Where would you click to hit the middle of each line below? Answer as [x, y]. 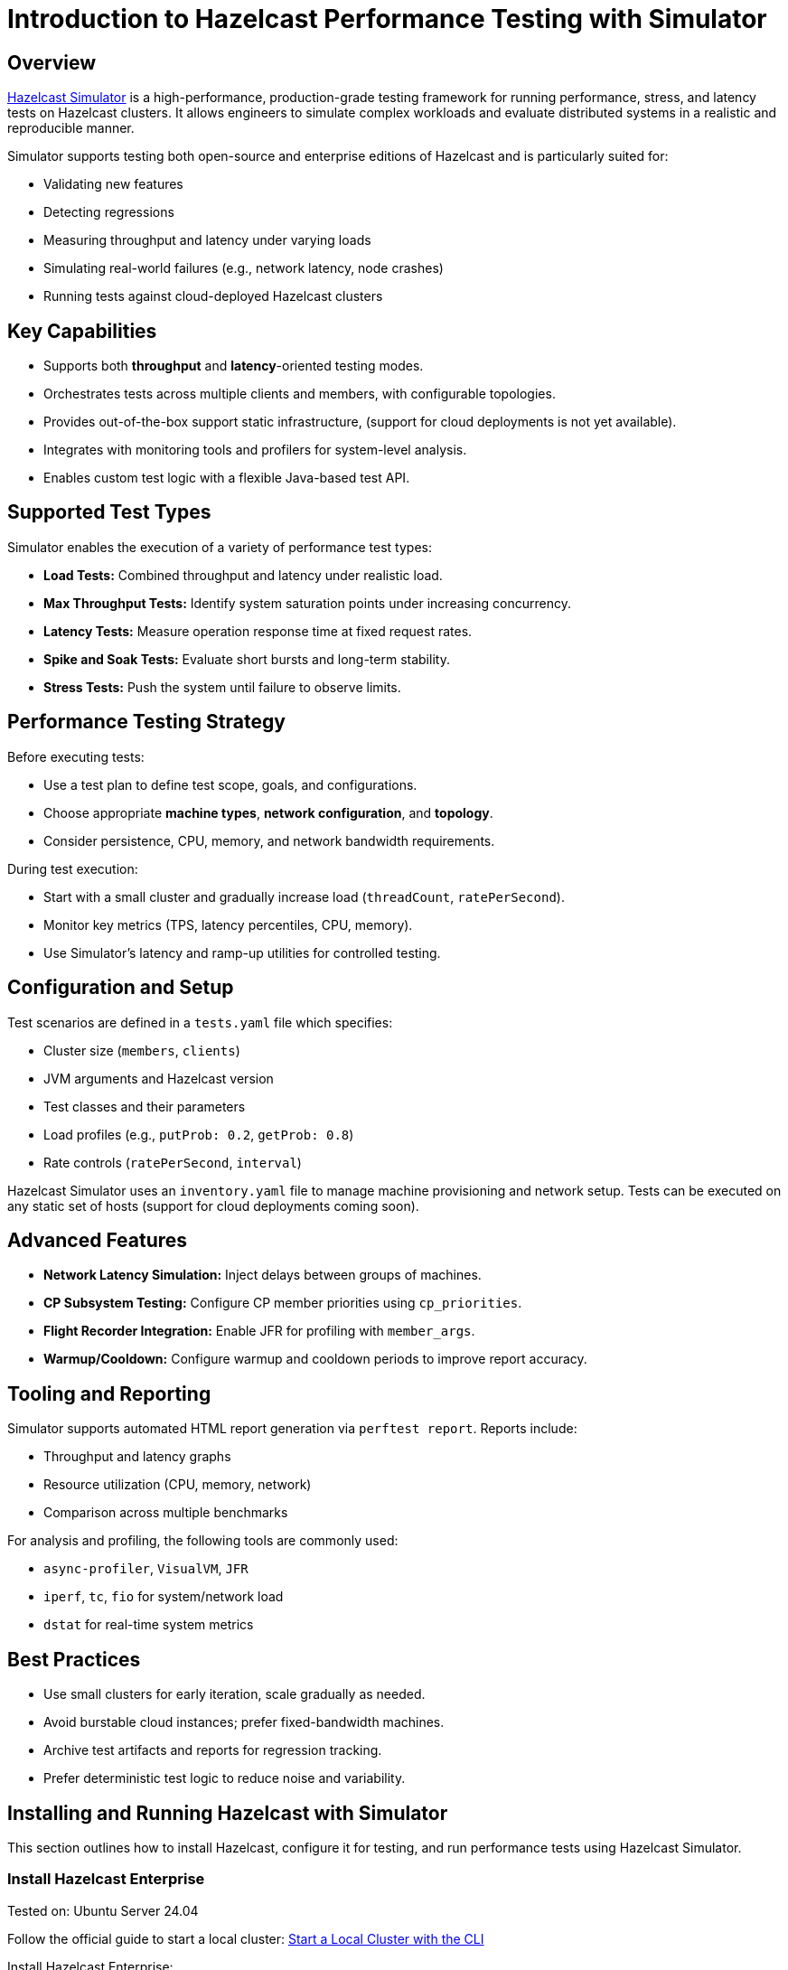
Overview [52, 62]
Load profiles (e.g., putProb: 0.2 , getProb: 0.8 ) [199, 1134]
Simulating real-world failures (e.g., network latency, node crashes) [244, 268]
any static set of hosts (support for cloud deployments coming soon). [213, 1205]
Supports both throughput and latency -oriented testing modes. [234, 366]
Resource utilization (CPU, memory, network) [178, 1485]
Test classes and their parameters [145, 1106]
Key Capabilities [82, 331]
